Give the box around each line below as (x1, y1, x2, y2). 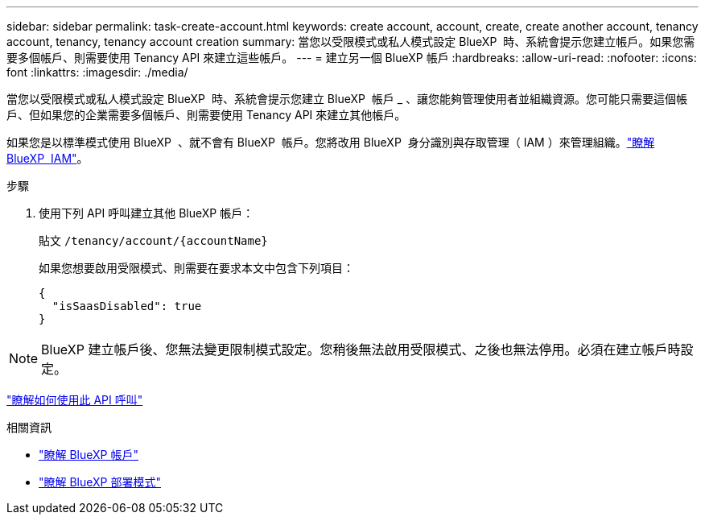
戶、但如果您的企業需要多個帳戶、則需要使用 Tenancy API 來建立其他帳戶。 (6, 108, 406, 122)
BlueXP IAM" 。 (6, 151, 89, 165)
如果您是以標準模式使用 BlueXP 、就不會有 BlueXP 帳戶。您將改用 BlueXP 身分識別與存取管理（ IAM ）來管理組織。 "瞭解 (6, 135, 655, 149)
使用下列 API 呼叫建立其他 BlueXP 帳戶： (39, 206, 254, 220)
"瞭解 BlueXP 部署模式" (39, 475, 162, 489)
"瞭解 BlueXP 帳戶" (39, 448, 139, 461)
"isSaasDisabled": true (52, 300, 202, 312)
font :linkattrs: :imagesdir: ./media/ (6, 65, 188, 79)
